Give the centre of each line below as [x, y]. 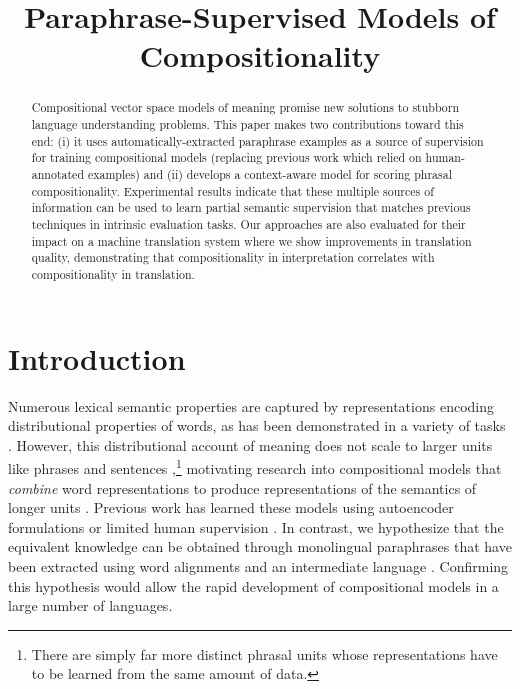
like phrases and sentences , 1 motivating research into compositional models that [255, 466]
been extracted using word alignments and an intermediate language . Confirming [258, 565]
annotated [57, 173]
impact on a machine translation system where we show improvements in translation [251, 240]
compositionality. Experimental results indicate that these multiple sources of [232, 190]
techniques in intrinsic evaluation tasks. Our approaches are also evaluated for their [248, 223]
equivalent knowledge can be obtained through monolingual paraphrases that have [260, 546]
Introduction [97, 357]
